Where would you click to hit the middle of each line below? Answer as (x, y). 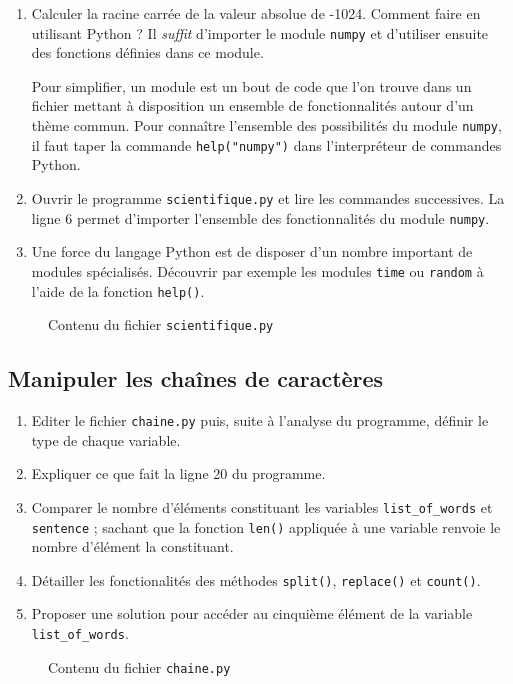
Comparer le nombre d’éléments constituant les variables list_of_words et (262, 506)
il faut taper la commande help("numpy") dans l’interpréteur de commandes (266, 144)
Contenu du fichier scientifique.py (161, 324)
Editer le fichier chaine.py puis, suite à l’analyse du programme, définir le (260, 420)
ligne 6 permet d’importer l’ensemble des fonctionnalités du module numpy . (260, 217)
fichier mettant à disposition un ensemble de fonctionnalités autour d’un (252, 105)
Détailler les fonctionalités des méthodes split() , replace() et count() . (256, 579)
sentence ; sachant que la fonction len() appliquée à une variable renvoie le (266, 526)
